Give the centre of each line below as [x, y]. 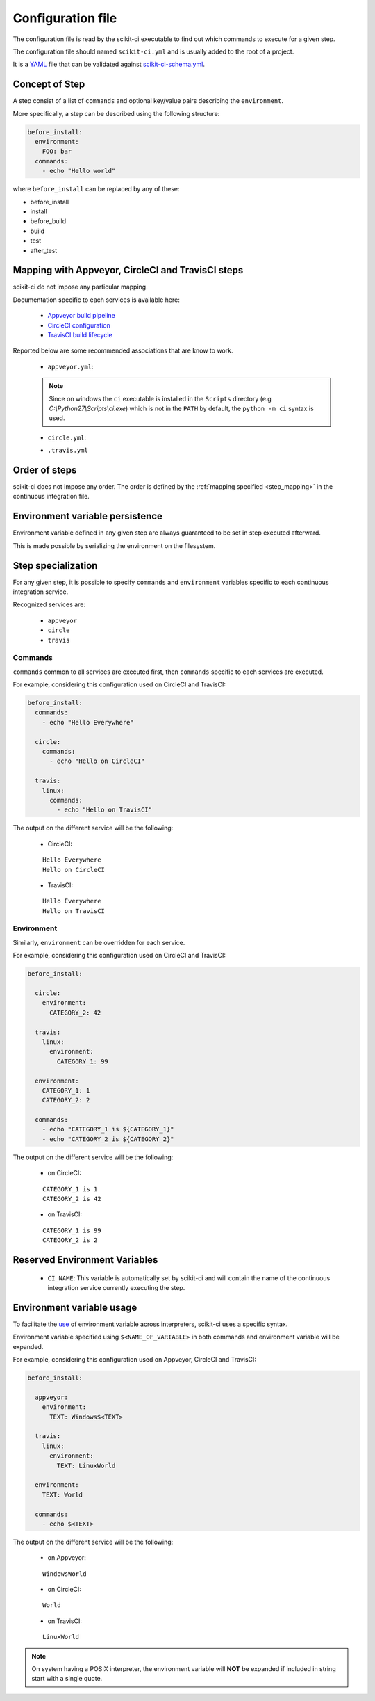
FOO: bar [57, 152]
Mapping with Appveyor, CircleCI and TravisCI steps [128, 270]
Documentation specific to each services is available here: [96, 300]
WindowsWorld [65, 1574]
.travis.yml [68, 451]
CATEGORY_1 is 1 [70, 1189]
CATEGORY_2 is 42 [72, 1199]
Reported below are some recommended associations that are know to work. [123, 350]
